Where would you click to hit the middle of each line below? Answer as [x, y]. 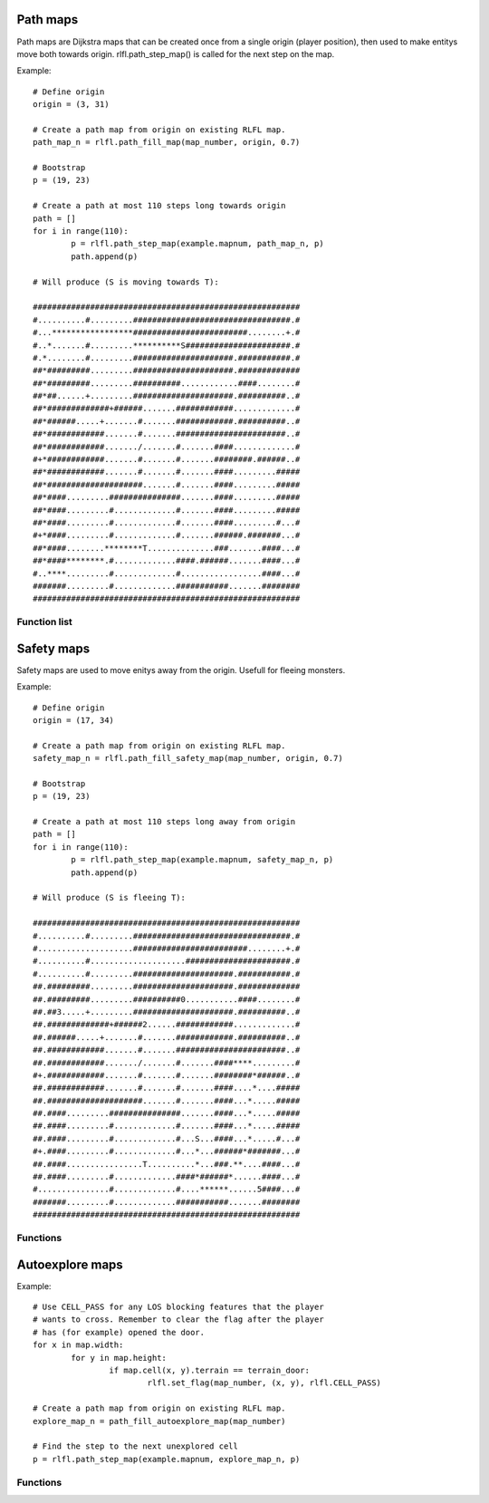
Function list [44, 622]
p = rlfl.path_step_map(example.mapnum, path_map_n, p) [198, 244]
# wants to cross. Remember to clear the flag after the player [179, 1320]
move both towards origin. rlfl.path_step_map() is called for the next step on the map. [176, 53]
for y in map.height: [119, 1358]
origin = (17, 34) [74, 720]
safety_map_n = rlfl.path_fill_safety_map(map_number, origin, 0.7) [188, 758]
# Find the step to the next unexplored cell [136, 1446]
